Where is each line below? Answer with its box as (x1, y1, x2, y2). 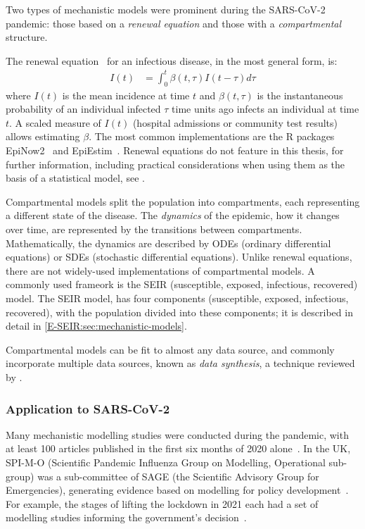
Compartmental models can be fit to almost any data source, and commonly (6, 342, 335, 356)
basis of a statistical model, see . (6, 170, 145, 185)
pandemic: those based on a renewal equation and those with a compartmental (6, 15, 342, 30)
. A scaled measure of (9, 115, 101, 130)
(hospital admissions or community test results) (132, 115, 338, 130)
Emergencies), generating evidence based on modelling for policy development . (6, 483, 349, 497)
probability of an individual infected (6, 101, 161, 116)
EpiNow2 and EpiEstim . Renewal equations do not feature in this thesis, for (6, 143, 344, 158)
